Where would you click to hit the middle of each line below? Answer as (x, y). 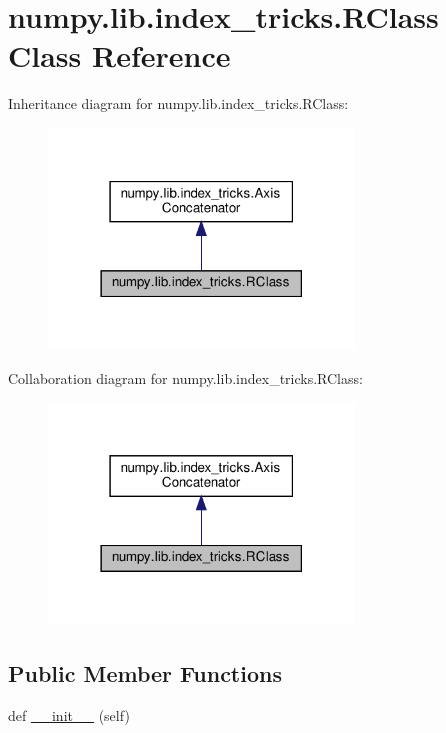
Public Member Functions (145, 672)
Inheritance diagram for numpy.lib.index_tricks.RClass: (178, 103)
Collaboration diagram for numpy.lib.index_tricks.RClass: (185, 377)
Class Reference (119, 55)
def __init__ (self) (69, 714)
